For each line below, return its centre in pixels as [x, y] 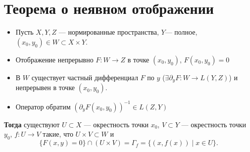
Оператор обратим [43, 106]
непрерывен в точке [45, 87]
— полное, [181, 32]
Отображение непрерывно [54, 59]
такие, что [58, 134]
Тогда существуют [32, 124]
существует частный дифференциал [85, 77]
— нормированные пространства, [109, 32]
